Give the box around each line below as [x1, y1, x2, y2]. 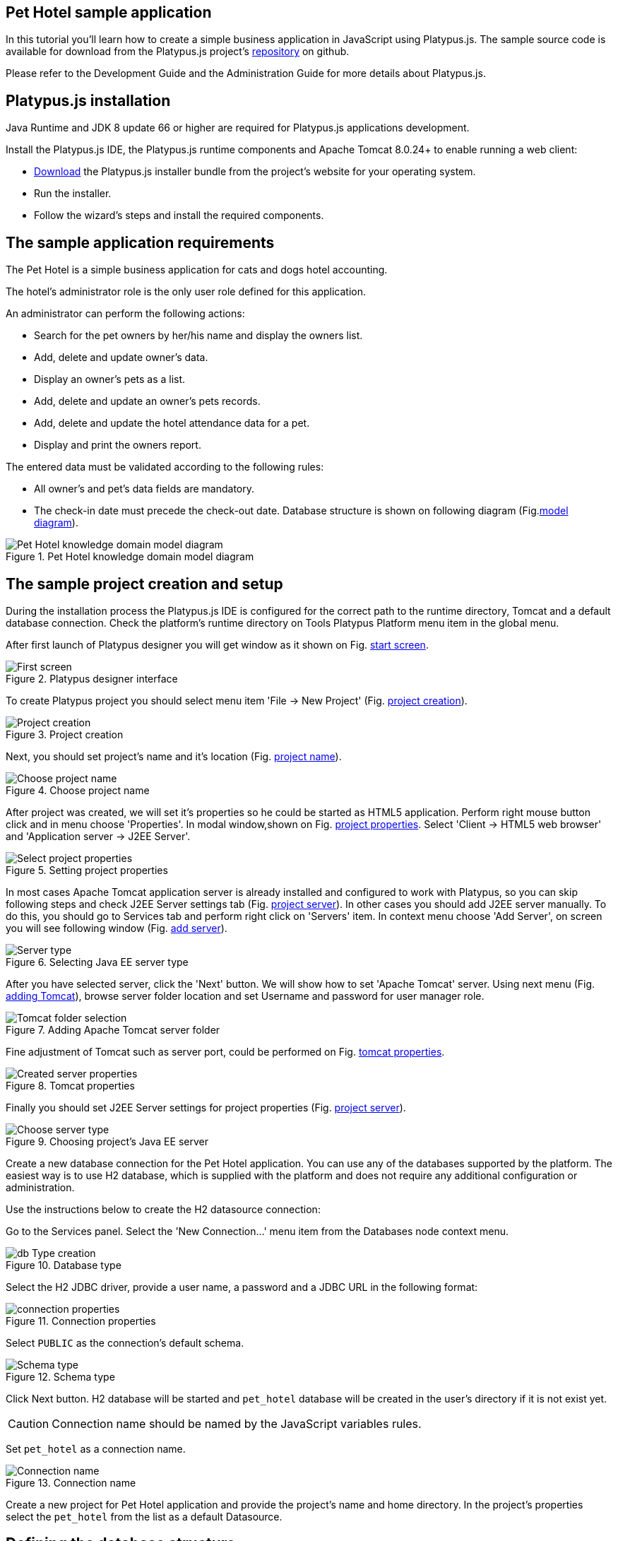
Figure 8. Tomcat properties [6, 1079, 135, 1092]
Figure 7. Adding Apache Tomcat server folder [6, 1023, 220, 1036]
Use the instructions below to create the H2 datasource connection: [6, 1203, 321, 1215]
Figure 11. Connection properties [6, 1314, 156, 1327]
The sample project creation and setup [6, 574, 283, 593]
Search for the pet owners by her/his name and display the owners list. [34, 329, 363, 342]
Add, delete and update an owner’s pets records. [34, 395, 261, 408]
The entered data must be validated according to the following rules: [6, 461, 324, 473]
